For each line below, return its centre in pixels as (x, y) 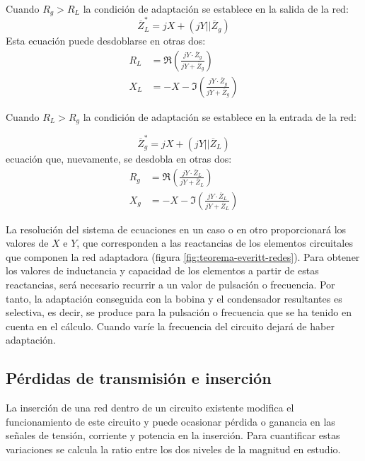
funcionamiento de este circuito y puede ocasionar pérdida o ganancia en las (170, 421)
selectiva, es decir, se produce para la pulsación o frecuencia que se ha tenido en (179, 312)
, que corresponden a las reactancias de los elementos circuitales (215, 243)
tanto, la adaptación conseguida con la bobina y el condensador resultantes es (174, 298)
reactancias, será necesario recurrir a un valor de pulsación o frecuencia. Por (170, 285)
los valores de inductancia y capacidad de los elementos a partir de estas (162, 270)
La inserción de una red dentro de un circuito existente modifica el (150, 408)
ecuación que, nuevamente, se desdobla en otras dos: (119, 158)
